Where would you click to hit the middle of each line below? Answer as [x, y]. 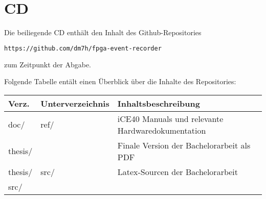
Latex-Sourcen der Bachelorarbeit [178, 171]
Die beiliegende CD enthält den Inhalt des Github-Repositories [103, 32]
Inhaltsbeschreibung [159, 103]
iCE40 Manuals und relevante [170, 118]
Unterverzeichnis [75, 103]
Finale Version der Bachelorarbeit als [184, 145]
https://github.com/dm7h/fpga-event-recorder [83, 48]
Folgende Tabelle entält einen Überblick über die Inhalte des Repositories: [120, 81]
